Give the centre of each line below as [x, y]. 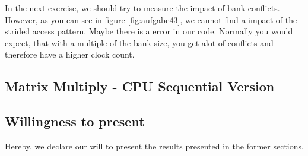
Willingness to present [75, 121]
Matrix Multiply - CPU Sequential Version [140, 86]
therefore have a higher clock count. [70, 54]
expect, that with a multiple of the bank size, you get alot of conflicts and [139, 42]
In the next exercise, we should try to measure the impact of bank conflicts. [142, 8]
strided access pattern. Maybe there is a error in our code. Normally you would [149, 31]
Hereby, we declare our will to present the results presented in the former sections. [154, 146]
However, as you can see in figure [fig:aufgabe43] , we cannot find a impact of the [151, 19]
